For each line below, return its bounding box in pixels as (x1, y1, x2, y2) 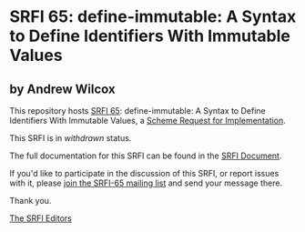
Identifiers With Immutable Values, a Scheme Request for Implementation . (9, 116, 287, 126)
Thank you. (9, 196, 52, 206)
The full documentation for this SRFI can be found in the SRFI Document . (9, 150, 282, 161)
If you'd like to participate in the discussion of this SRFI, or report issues (9, 168, 280, 178)
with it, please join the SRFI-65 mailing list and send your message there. (9, 177, 283, 188)
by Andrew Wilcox (9, 81, 116, 96)
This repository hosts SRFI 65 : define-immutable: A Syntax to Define (9, 106, 266, 116)
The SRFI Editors (9, 213, 73, 224)
